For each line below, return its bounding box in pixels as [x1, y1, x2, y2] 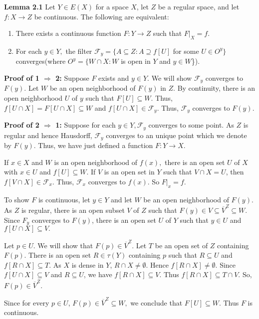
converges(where [15, 56, 66, 66]
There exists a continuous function [15, 28, 121, 38]
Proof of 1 [4, 73, 39, 83]
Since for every [4, 297, 49, 308]
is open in [121, 56, 151, 66]
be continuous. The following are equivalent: [34, 11, 169, 21]
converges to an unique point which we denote [106, 130, 247, 140]
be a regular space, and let [158, 1, 240, 11]
